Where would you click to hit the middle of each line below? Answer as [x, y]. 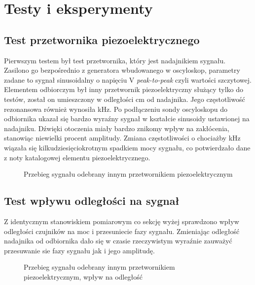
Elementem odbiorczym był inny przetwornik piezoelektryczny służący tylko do [124, 89]
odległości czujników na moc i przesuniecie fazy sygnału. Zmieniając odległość [122, 231]
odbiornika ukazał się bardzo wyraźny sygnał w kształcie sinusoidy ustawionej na [127, 119]
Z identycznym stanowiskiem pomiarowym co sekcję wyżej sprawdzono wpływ [122, 221]
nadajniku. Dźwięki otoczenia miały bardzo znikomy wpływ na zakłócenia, [117, 128]
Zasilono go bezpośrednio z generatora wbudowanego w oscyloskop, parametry [122, 70]
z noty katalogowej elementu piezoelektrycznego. [77, 157]
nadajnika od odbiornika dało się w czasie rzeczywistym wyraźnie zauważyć [118, 241]
